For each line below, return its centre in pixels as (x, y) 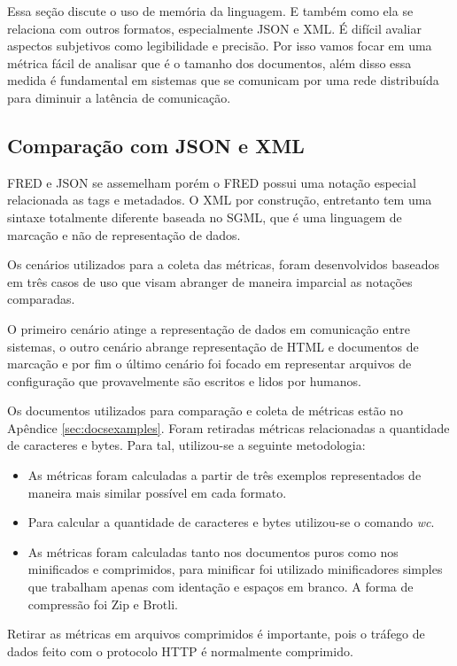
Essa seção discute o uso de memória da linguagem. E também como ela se (210, 11)
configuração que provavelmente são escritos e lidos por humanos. (184, 380)
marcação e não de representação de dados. (124, 234)
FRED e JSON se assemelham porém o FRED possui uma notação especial (212, 182)
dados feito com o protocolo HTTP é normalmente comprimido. (180, 651)
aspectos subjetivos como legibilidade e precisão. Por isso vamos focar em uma (220, 46)
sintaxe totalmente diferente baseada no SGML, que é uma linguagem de (205, 217)
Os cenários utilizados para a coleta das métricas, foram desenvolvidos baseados (224, 264)
